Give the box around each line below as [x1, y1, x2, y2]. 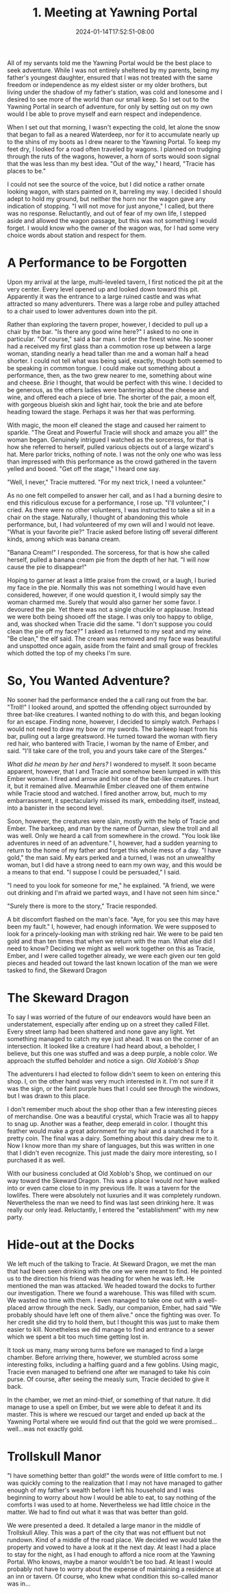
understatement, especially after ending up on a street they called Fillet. [7, 1020, 210, 1028]
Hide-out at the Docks [7, 1236, 135, 1252]
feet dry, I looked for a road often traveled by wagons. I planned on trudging [7, 145, 221, 153]
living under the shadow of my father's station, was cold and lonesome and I [7, 88, 222, 96]
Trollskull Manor [7, 1448, 101, 1464]
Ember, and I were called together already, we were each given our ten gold [7, 951, 220, 959]
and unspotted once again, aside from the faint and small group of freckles [7, 641, 218, 649]
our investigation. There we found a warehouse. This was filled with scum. [7, 1289, 217, 1297]
